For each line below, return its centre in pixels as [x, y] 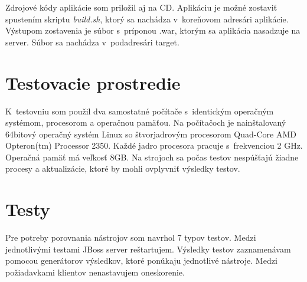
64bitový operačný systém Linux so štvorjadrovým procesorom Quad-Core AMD [151, 134]
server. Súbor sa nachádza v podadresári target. [92, 42]
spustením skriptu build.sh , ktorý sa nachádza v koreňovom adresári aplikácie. [147, 19]
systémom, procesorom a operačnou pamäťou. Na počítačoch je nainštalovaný [146, 122]
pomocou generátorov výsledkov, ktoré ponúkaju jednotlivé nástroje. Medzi [141, 260]
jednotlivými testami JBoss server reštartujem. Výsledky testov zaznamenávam [148, 249]
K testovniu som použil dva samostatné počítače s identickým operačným [140, 111]
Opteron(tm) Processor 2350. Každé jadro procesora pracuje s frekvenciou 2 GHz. [154, 145]
